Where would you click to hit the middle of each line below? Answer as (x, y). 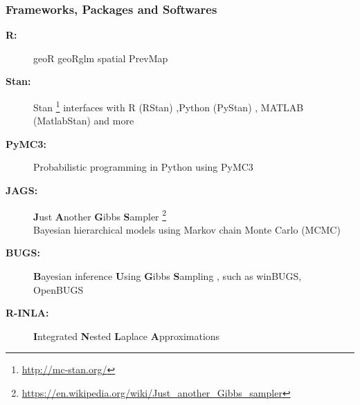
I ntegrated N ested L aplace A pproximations (127, 336)
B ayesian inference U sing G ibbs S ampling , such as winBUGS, (168, 276)
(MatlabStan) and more (84, 121)
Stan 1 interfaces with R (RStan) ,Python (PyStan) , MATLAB (169, 106)
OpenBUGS (58, 289)
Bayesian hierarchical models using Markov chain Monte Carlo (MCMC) (187, 229)
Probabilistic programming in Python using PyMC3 (143, 167)
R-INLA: (27, 313)
